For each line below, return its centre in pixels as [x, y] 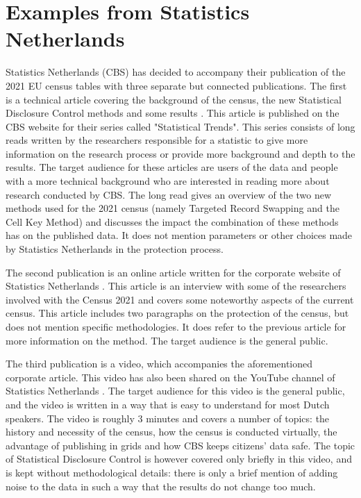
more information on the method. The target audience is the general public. [167, 340]
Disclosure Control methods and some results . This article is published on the [173, 113]
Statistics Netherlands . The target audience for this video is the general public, [175, 391]
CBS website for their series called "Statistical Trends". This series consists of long [180, 126]
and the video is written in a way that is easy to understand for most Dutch [168, 404]
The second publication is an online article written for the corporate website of [173, 272]
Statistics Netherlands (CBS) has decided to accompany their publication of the [176, 72]
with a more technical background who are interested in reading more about [168, 181]
